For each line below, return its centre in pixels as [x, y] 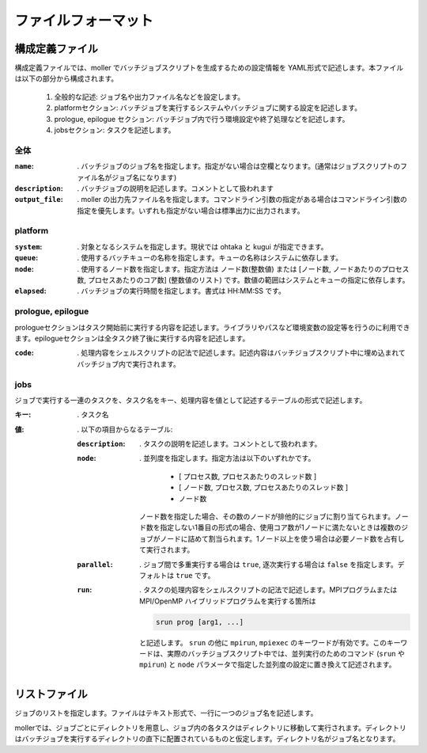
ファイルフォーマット [84, 21]
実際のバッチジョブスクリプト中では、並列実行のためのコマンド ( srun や [285, 654]
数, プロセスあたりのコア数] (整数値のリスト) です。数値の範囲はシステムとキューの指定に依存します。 [243, 280]
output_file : [39, 200]
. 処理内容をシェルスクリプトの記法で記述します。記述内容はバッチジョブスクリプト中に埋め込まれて [242, 353]
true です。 [195, 575]
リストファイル [51, 694]
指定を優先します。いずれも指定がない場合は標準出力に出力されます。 [191, 211]
